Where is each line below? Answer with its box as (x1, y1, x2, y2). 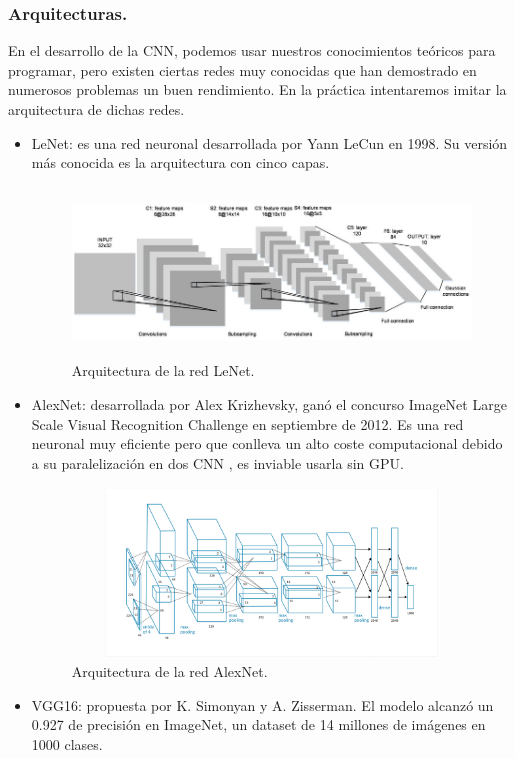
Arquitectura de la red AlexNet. (71, 661, 268, 682)
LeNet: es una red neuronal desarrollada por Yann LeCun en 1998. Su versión (31, 132, 508, 153)
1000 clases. (31, 733, 103, 754)
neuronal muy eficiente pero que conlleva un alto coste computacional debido (31, 433, 503, 454)
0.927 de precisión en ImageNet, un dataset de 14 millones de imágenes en (31, 714, 486, 735)
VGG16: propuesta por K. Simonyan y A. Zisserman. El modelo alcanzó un (31, 694, 494, 715)
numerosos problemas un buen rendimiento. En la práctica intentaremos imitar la (8, 79, 507, 100)
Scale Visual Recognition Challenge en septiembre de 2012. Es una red (31, 413, 464, 434)
